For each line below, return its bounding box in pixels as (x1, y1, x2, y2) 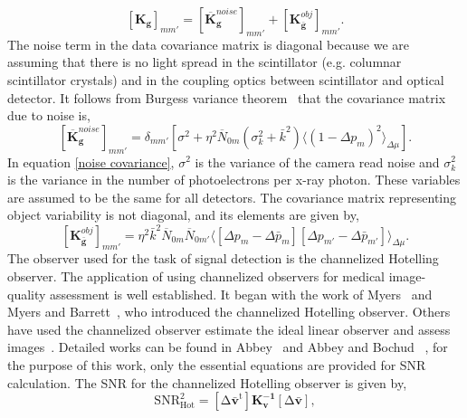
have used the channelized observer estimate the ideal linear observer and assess (7, 319, 451, 338)
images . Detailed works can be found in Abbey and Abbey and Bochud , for (7, 337, 448, 356)
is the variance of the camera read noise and (195, 152, 440, 171)
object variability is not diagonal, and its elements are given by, (7, 205, 359, 224)
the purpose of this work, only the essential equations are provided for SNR (7, 356, 426, 375)
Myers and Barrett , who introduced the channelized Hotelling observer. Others (7, 302, 451, 321)
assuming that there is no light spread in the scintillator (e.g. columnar (7, 52, 402, 71)
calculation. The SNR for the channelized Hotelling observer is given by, (7, 373, 407, 392)
